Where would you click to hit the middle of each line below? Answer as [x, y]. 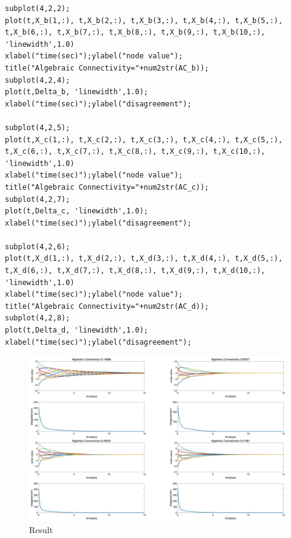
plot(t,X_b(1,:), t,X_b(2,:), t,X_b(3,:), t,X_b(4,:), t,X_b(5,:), [144, 20]
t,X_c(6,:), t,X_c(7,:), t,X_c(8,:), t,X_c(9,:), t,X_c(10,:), [135, 152]
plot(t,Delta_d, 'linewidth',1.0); [77, 330]
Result [41, 530]
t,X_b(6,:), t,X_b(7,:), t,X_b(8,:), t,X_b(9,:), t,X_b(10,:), [135, 33]
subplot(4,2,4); [38, 80]
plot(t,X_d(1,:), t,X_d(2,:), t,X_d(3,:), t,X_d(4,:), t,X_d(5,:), [144, 259]
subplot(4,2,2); [38, 9]
